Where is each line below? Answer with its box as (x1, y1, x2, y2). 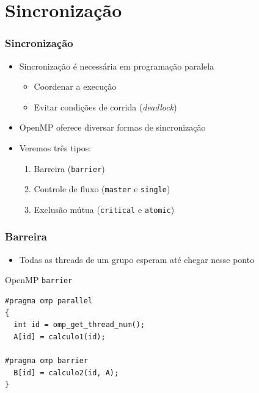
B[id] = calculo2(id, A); (13, 368, 119, 377)
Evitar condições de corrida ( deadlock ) (34, 100, 177, 113)
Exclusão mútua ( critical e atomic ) (34, 203, 175, 215)
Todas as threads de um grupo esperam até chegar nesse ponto (19, 253, 255, 265)
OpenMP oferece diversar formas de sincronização (19, 121, 206, 134)
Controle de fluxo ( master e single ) (34, 182, 170, 195)
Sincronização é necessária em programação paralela (19, 59, 214, 72)
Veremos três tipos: (19, 141, 92, 154)
